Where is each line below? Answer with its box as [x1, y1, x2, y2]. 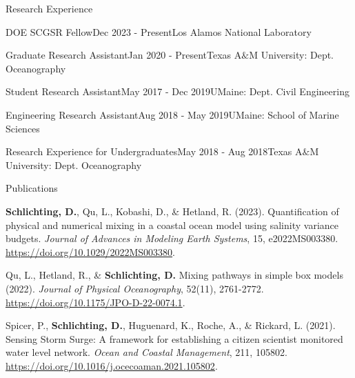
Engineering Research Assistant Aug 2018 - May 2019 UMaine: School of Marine [6, 107, 339, 121]
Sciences [6, 121, 40, 135]
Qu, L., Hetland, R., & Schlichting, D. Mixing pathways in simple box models [6, 268, 343, 282]
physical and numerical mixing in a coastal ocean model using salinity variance [6, 217, 338, 232]
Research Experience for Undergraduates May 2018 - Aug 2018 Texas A [6, 144, 303, 159]
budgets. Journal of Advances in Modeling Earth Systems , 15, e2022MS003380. [6, 231, 338, 246]
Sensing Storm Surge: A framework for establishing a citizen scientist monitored [6, 331, 343, 346]
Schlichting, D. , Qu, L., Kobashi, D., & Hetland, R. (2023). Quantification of [6, 203, 339, 218]
